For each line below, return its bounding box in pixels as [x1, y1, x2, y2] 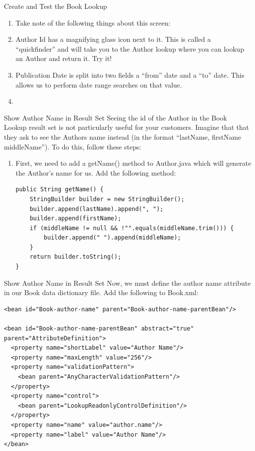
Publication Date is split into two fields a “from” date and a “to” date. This [15, 69, 245, 80]
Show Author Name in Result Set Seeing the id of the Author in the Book [4, 112, 227, 122]
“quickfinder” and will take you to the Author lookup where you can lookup [15, 43, 244, 54]
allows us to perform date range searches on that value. [15, 79, 182, 90]
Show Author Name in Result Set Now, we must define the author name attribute [4, 277, 251, 288]
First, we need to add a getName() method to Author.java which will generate [15, 158, 252, 168]
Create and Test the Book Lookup [4, 1, 107, 11]
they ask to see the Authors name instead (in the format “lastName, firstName [4, 131, 241, 142]
